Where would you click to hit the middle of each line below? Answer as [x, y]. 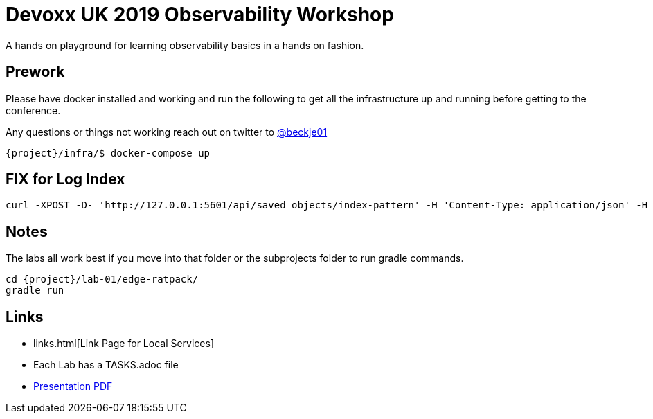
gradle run [35, 291]
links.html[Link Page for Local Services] [124, 344]
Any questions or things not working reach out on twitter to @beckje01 [167, 132]
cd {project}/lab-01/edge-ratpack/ [102, 279]
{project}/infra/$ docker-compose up [108, 153]
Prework [35, 72]
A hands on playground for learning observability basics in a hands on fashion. [185, 45]
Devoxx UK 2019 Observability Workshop [200, 15]
